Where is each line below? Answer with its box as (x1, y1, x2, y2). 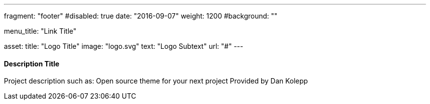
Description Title (4, 59, 59, 68)
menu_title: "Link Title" (4, 27, 77, 35)
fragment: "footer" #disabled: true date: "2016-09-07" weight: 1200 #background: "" (4, 12, 278, 20)
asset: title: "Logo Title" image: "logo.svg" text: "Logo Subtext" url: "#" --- (4, 42, 243, 50)
